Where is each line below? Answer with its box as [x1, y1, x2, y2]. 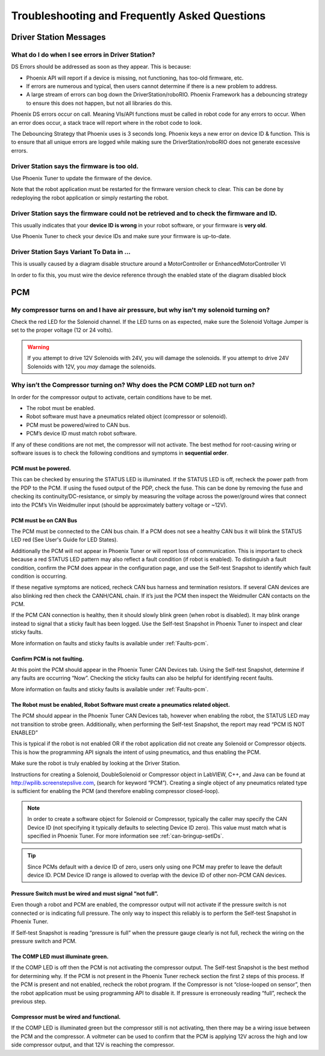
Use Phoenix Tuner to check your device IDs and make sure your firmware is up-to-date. [11, 233, 231, 240]
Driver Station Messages [11, 32, 107, 42]
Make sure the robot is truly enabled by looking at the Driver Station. [11, 760, 181, 767]
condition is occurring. [11, 572, 67, 580]
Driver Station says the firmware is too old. [11, 162, 139, 170]
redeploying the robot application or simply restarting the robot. [11, 194, 169, 201]
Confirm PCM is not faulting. [11, 655, 84, 662]
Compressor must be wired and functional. [11, 1013, 121, 1020]
